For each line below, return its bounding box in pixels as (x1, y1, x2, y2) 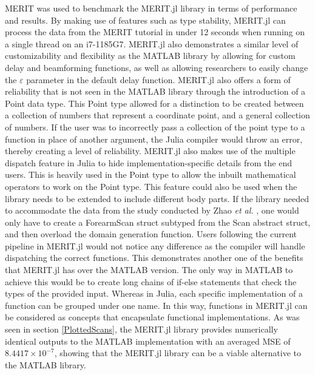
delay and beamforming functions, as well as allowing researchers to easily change (5, 61, 308, 73)
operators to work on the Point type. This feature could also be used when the (5, 180, 297, 192)
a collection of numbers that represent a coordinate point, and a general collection (5, 109, 310, 121)
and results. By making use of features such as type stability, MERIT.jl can (5, 13, 286, 26)
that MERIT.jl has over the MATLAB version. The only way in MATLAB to (5, 263, 293, 276)
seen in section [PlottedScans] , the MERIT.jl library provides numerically (5, 323, 278, 336)
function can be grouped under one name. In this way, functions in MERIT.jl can (5, 299, 308, 311)
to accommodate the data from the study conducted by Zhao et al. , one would (5, 204, 299, 217)
